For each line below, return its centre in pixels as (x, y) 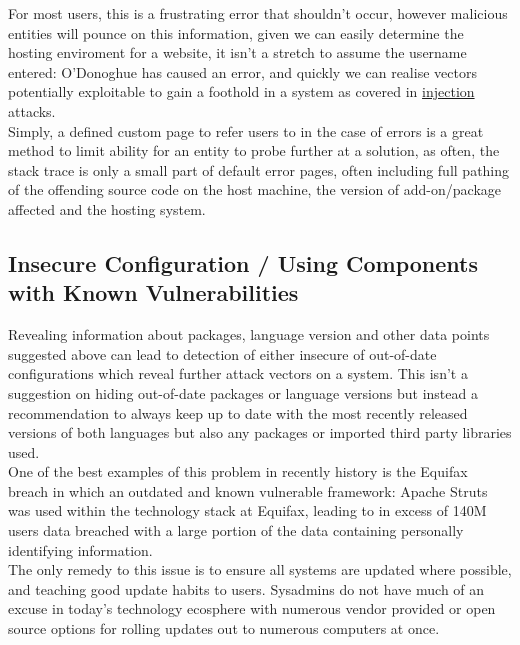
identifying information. (80, 549)
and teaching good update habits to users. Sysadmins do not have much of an (246, 588)
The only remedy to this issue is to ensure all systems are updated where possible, (260, 569)
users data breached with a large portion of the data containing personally (236, 530)
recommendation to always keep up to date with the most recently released (238, 412)
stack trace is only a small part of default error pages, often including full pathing (259, 169)
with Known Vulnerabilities (153, 292)
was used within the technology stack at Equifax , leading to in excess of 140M (247, 510)
